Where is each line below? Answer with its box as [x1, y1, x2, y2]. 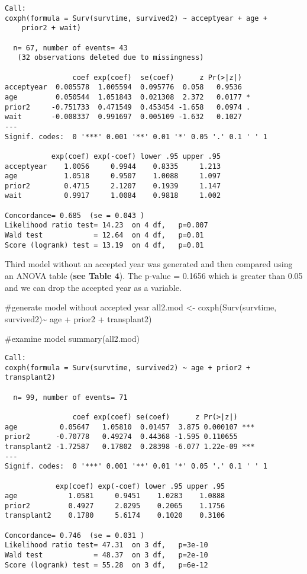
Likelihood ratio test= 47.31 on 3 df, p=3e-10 [5, 541, 208, 550]
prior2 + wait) [21, 24, 81, 33]
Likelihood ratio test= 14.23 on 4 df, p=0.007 [5, 221, 208, 230]
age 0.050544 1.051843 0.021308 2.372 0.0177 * [5, 92, 251, 101]
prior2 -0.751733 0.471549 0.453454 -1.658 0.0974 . [5, 102, 251, 111]
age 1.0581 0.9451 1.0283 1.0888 [5, 492, 225, 501]
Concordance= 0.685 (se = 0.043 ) [5, 211, 145, 220]
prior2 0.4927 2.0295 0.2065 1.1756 [5, 501, 225, 510]
